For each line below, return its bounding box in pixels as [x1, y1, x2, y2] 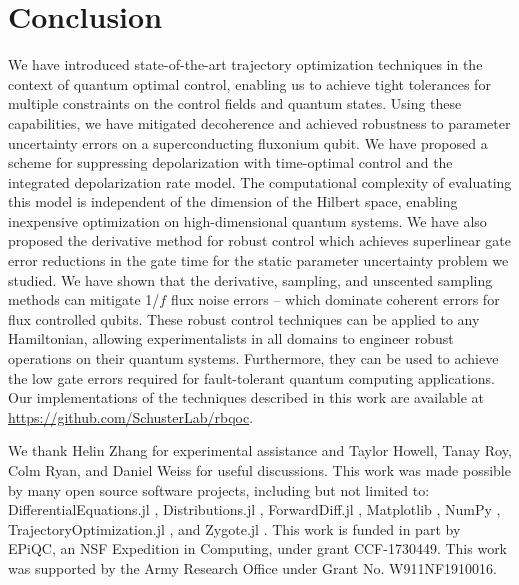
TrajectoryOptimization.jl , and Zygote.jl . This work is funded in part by [8, 518, 461, 539]
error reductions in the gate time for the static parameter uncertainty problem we [8, 250, 509, 271]
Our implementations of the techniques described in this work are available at [8, 387, 485, 408]
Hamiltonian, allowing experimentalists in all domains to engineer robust [8, 328, 454, 349]
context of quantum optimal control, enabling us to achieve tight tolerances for [8, 73, 491, 94]
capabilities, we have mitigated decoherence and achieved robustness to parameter [8, 112, 511, 133]
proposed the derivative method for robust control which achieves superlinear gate [8, 230, 512, 251]
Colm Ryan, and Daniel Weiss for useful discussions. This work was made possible [8, 460, 511, 480]
